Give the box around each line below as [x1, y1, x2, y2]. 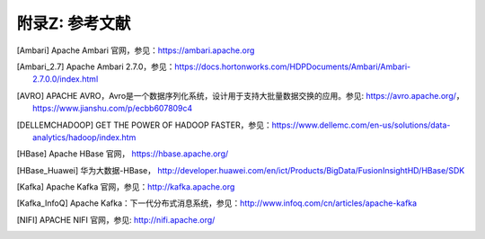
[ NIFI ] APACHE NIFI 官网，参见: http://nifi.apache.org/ [16, 214, 216, 225]
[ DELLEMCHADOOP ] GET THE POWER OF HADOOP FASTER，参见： [16, 119, 273, 130]
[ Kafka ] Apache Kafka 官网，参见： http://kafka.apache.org [16, 181, 235, 192]
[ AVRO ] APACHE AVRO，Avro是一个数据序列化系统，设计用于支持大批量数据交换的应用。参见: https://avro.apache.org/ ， [16, 90, 464, 101]
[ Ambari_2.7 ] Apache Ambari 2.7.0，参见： [16, 61, 175, 72]
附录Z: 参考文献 [16, 13, 131, 33]
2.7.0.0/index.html [32, 74, 99, 84]
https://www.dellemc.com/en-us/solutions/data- [271, 119, 451, 130]
